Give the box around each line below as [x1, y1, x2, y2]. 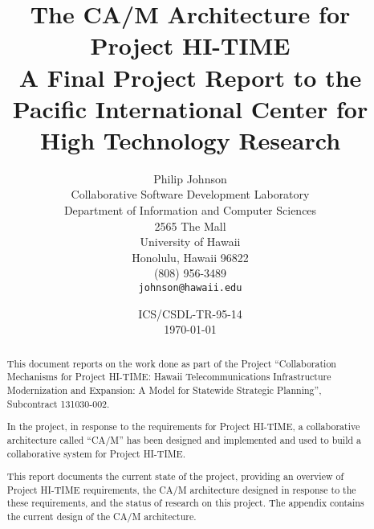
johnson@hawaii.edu [138, 282, 242, 294]
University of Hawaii [140, 233, 241, 250]
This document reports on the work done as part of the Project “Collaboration [6, 356, 336, 370]
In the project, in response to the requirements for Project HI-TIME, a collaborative [6, 420, 360, 433]
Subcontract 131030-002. [6, 396, 110, 410]
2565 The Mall [154, 217, 226, 234]
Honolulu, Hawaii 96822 [132, 248, 249, 265]
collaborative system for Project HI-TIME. [6, 446, 185, 460]
